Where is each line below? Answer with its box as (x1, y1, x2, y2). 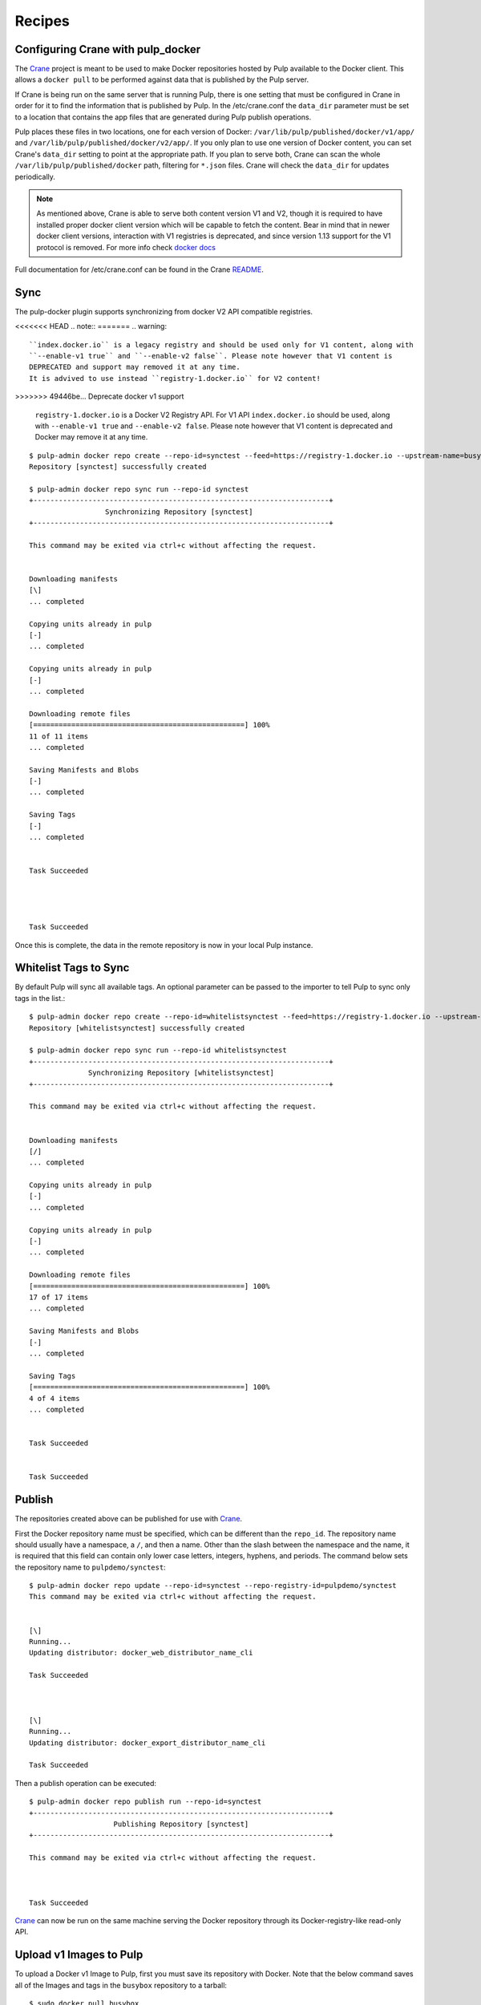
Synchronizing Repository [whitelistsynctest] (88, 1068, 274, 1078)
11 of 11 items (29, 731, 89, 741)
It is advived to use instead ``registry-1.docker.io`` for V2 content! (29, 374, 321, 383)
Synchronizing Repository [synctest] (104, 507, 253, 516)
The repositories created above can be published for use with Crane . (14, 1514, 243, 1524)
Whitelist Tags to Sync (14, 961, 130, 974)
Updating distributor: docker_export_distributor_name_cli (29, 1738, 266, 1748)
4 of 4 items (29, 1394, 80, 1403)
